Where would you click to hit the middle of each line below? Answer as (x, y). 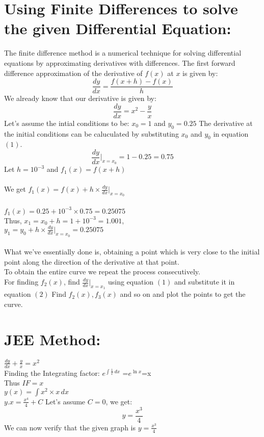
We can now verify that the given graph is (70, 427)
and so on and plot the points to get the (183, 294)
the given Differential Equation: (118, 28)
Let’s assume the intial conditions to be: (67, 123)
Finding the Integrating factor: (52, 372)
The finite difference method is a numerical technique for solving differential (123, 53)
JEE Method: (52, 339)
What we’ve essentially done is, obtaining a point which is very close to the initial (132, 252)
